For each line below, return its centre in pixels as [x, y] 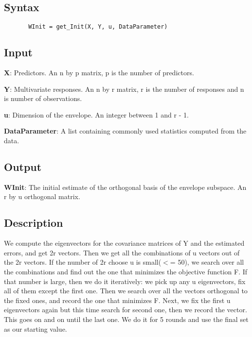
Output [23, 167]
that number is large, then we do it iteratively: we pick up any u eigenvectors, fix [125, 281]
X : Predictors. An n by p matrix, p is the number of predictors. [99, 73]
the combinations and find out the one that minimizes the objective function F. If [126, 271]
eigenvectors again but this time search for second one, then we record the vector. [126, 310]
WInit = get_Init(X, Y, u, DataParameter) [98, 27]
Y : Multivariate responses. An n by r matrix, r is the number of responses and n [124, 89]
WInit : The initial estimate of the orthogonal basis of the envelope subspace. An [125, 187]
